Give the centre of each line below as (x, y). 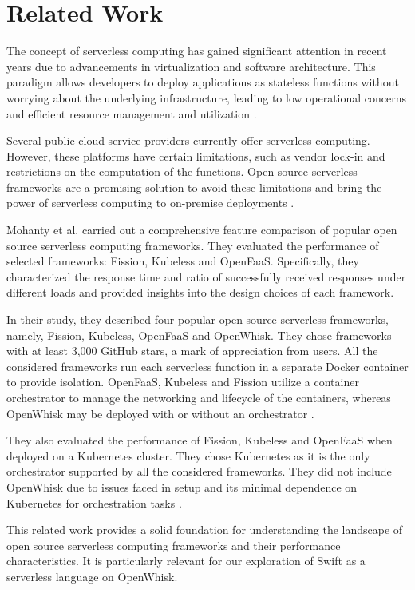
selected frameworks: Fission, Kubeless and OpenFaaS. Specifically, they (183, 261)
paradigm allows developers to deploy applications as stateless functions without (203, 82)
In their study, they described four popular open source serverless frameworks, (198, 319)
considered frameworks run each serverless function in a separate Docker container (207, 366)
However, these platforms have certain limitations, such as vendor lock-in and (196, 155)
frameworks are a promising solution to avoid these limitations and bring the (194, 187)
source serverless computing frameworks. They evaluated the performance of (193, 245)
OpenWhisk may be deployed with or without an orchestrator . (160, 413)
